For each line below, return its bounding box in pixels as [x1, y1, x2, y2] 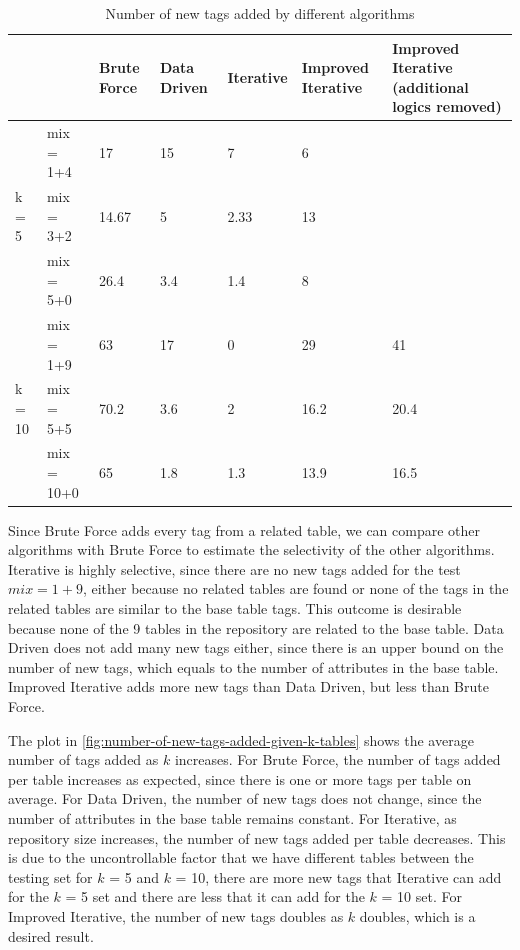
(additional [392, 76, 469, 97]
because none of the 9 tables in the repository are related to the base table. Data [8, 617, 504, 638]
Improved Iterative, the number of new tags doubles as [8, 905, 344, 926]
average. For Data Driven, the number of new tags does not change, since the [8, 788, 482, 809]
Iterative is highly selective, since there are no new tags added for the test [8, 558, 461, 579]
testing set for [8, 866, 93, 887]
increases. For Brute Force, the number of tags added [174, 749, 501, 770]
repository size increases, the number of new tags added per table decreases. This [8, 827, 506, 848]
